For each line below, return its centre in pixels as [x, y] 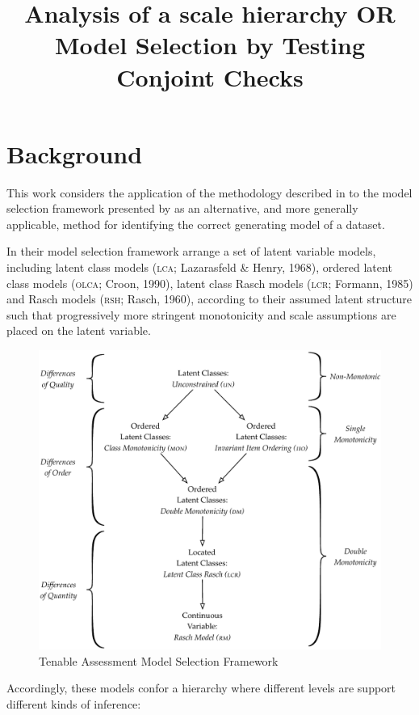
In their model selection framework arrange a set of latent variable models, [191, 251]
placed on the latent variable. [79, 330]
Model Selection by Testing [210, 45]
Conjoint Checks [210, 76]
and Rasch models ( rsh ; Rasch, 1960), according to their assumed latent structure [209, 299]
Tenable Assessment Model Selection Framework [159, 660]
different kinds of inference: [74, 703]
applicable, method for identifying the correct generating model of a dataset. [196, 224]
